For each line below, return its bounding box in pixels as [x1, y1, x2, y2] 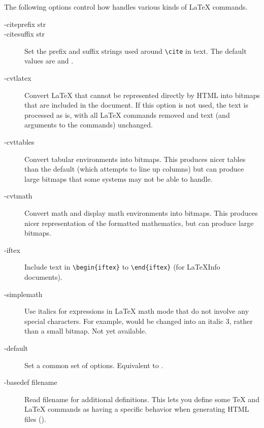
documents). [24, 272, 62, 282]
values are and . [24, 55, 74, 66]
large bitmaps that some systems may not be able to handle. [24, 173, 213, 184]
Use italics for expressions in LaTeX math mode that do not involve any [24, 306, 249, 316]
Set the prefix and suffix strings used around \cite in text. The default [24, 45, 247, 56]
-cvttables [4, 137, 35, 147]
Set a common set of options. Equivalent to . [24, 359, 163, 370]
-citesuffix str [4, 28, 45, 39]
